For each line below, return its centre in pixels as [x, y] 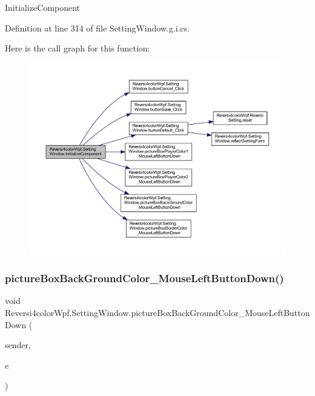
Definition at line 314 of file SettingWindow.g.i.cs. [98, 28]
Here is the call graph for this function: [78, 48]
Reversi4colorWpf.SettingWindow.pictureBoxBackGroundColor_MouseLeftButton [157, 312]
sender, [18, 345]
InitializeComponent [43, 7]
